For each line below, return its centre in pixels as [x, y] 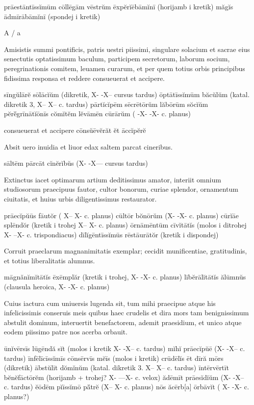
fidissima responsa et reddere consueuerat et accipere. [84, 78]
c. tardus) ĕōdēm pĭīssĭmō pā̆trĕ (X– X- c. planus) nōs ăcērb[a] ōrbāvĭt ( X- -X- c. [127, 387]
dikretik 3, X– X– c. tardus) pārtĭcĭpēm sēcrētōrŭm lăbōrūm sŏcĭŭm [106, 104]
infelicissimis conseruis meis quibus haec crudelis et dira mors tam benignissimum [127, 313]
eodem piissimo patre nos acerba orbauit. [66, 332]
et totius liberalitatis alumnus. [50, 260]
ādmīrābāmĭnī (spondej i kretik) [52, 16]
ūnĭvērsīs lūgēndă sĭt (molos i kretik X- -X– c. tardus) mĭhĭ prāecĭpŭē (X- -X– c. [125, 348]
